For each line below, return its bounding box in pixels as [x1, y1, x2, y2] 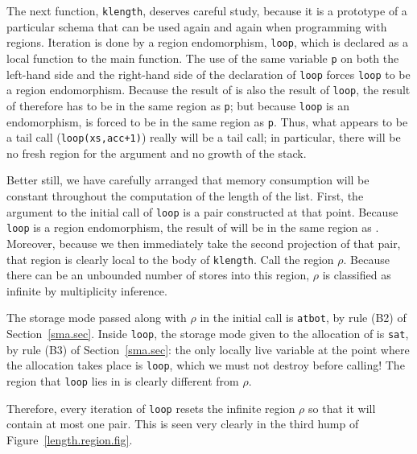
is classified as [322, 266, 391, 283]
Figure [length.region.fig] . [6, 431, 133, 448]
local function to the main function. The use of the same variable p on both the [6, 49, 399, 66]
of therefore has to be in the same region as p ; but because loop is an [6, 97, 349, 113]
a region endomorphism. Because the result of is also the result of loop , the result [6, 81, 411, 98]
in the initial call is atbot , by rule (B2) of [200, 309, 407, 326]
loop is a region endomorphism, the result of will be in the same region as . [6, 219, 379, 236]
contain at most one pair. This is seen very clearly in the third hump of [6, 415, 359, 432]
